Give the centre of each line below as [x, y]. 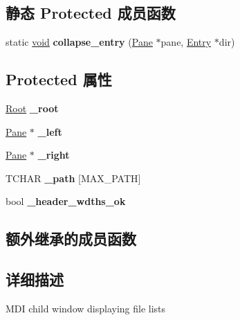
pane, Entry [186, 42]
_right [54, 155]
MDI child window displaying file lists [86, 308]
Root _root [32, 108]
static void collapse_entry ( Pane [79, 42]
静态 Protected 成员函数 [91, 13]
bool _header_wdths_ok [66, 201]
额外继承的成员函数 [71, 239]
